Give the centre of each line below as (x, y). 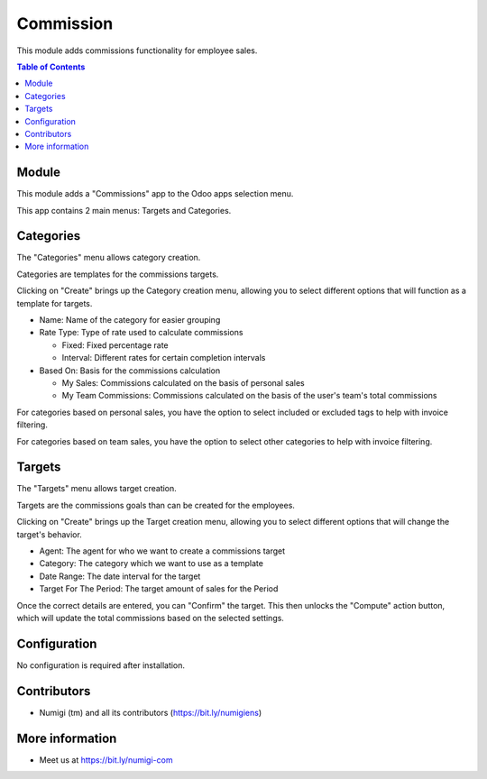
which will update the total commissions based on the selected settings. (150, 618)
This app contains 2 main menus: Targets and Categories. (124, 210)
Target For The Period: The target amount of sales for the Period (159, 589)
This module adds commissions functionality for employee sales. (137, 50)
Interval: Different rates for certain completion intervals (164, 358)
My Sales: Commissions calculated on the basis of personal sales (184, 383)
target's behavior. (50, 534)
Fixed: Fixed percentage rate (115, 345)
